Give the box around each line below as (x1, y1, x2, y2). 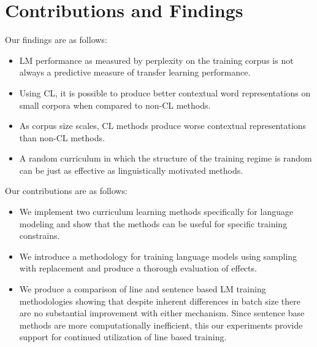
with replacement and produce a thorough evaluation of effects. (19, 262, 257, 275)
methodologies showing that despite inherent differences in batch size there (19, 294, 300, 307)
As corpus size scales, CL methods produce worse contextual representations (19, 119, 307, 132)
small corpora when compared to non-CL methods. (19, 98, 211, 111)
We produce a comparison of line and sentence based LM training (19, 283, 266, 295)
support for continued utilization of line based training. (19, 330, 227, 343)
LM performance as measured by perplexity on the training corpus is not (19, 53, 294, 66)
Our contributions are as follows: (5, 184, 128, 197)
